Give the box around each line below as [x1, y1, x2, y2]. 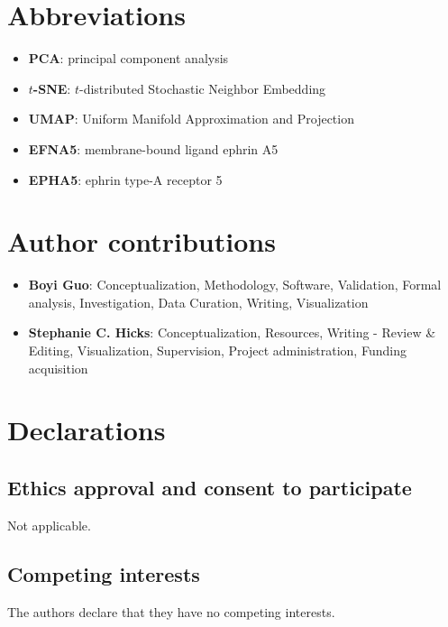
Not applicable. [7, 515, 91, 534]
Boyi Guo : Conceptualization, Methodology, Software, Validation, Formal [28, 275, 442, 294]
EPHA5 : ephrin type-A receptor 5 [28, 170, 223, 189]
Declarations [7, 411, 166, 448]
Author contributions [7, 223, 276, 260]
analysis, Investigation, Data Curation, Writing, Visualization [28, 292, 369, 311]
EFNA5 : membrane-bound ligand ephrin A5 [28, 139, 279, 158]
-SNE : [32, 78, 71, 97]
